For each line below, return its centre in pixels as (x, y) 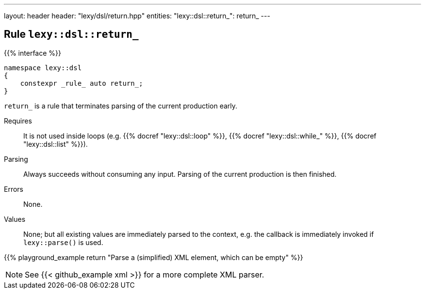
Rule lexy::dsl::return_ (71, 34)
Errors (14, 189)
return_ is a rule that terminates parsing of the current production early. (121, 106)
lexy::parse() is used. (63, 242)
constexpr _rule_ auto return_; (82, 83)
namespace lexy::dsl (43, 68)
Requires (18, 121)
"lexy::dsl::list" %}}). (56, 144)
